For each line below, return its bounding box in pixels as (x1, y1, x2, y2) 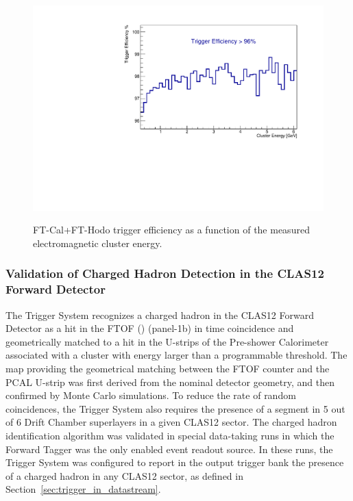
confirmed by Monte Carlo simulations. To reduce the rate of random (5, 388, 296, 402)
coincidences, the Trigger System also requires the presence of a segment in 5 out (5, 401, 345, 415)
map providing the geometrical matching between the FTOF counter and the (5, 361, 330, 375)
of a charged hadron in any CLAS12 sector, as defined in (5, 468, 243, 483)
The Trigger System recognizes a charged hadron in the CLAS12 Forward (5, 307, 314, 322)
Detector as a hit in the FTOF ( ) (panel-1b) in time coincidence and (5, 321, 294, 335)
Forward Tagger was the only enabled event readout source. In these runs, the (5, 441, 333, 456)
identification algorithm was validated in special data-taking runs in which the (5, 428, 334, 442)
